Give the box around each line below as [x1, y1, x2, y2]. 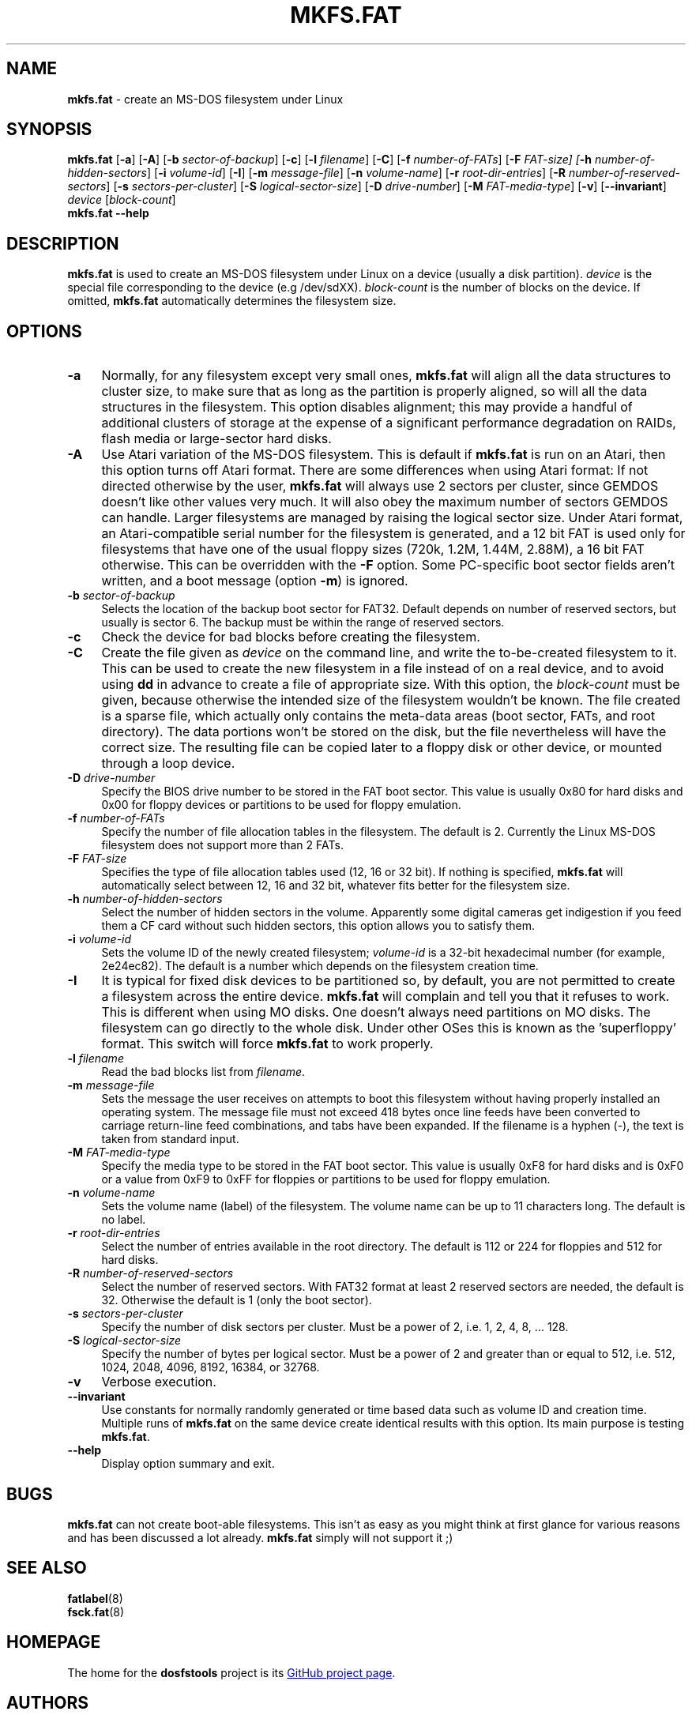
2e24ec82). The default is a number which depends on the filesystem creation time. [101, 959, 539, 973]
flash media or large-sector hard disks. [101, 431, 332, 447]
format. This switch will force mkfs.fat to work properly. [101, 1036, 434, 1052]
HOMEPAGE [6, 1632, 101, 1653]
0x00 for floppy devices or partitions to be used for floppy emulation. [101, 798, 461, 812]
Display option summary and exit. [101, 1457, 275, 1471]
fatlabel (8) [67, 1591, 123, 1605]
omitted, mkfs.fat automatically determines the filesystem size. [67, 294, 397, 308]
